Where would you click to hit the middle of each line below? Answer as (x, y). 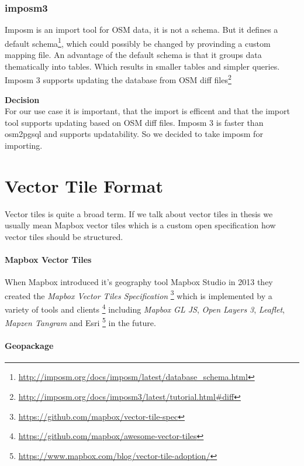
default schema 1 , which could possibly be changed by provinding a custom (138, 42)
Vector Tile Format (84, 185)
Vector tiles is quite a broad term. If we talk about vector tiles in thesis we (139, 213)
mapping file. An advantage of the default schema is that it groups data (133, 55)
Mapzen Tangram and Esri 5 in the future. (80, 322)
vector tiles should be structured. (64, 236)
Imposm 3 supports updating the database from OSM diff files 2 (118, 79)
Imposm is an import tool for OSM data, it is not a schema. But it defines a (141, 30)
